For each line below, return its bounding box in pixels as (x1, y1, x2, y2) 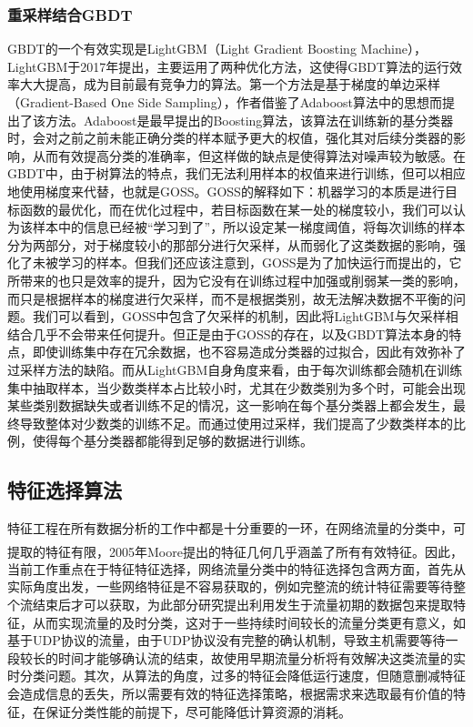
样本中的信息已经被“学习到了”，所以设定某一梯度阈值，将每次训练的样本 (32, 217, 466, 237)
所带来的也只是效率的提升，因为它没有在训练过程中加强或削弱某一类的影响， (7, 270, 466, 289)
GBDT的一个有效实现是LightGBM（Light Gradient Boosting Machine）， (7, 39, 427, 58)
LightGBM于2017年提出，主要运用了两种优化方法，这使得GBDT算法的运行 (7, 56, 449, 76)
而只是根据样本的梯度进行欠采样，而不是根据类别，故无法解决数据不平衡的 (7, 288, 453, 308)
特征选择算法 (7, 476, 122, 504)
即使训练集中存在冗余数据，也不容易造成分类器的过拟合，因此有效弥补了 (32, 342, 466, 361)
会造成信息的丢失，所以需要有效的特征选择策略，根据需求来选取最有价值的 (7, 683, 453, 702)
